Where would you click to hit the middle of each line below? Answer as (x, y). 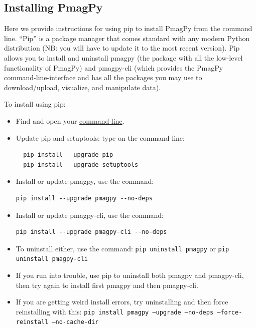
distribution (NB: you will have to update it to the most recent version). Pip (122, 48)
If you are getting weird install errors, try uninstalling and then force (122, 302)
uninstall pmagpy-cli (52, 259)
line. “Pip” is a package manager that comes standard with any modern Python (127, 38)
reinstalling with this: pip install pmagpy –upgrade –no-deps (115, 311)
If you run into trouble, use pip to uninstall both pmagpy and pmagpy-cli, (130, 275)
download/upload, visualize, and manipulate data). (83, 87)
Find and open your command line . (70, 120)
